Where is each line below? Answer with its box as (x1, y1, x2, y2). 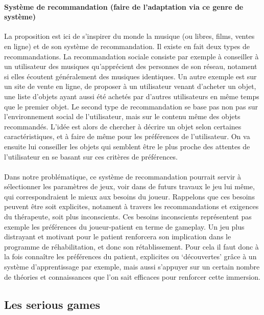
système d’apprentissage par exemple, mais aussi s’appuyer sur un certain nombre (4, 261, 260, 272)
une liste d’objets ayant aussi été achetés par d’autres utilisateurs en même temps (4, 91, 259, 101)
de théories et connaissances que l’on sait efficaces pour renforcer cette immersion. (4, 271, 260, 282)
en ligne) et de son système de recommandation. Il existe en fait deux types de (4, 40, 250, 51)
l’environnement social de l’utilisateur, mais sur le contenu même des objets (4, 111, 241, 122)
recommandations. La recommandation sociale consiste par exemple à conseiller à (4, 51, 259, 61)
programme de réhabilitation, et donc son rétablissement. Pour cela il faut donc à (4, 241, 259, 252)
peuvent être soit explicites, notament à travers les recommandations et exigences (4, 201, 259, 212)
